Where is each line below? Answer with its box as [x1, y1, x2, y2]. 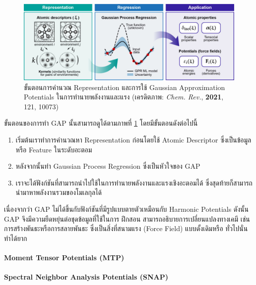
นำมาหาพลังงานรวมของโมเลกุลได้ [15, 187, 102, 197]
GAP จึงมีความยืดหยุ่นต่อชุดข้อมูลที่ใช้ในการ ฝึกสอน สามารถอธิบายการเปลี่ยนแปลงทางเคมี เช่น [4, 213, 250, 224]
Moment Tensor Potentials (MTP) [4, 252, 125, 262]
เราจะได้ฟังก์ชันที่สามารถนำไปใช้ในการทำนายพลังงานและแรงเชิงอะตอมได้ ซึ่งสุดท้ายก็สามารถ [15, 177, 253, 188]
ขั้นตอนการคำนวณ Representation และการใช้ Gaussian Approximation [24, 82, 225, 92]
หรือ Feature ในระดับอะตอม [15, 144, 92, 154]
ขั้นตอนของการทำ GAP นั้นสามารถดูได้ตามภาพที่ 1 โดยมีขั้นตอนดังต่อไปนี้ [4, 118, 198, 128]
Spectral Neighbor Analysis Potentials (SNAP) [4, 272, 169, 282]
